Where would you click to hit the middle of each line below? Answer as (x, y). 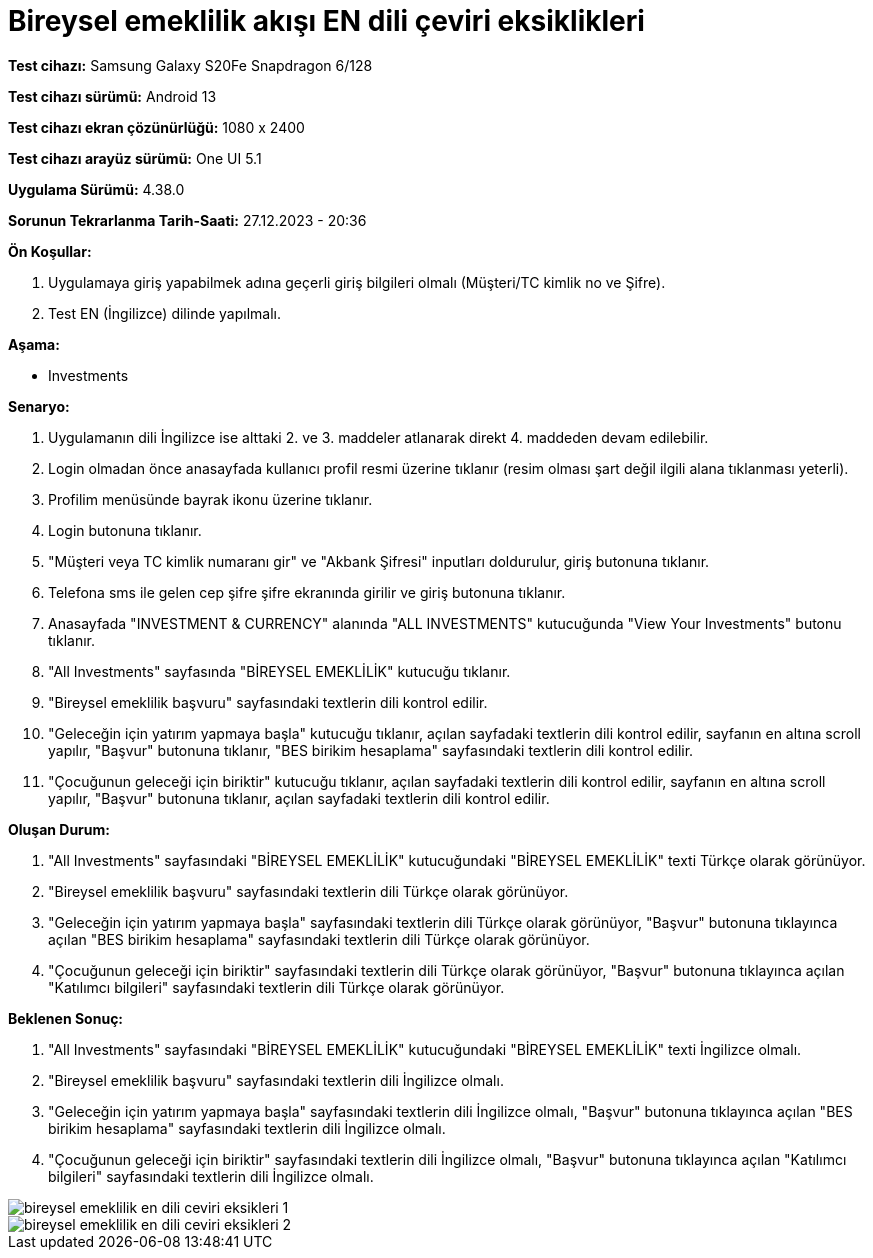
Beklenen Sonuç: (66, 1018)
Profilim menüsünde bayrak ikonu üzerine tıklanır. (210, 499)
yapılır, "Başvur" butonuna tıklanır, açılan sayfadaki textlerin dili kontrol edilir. (299, 798)
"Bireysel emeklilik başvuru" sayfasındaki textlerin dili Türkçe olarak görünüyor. (308, 891)
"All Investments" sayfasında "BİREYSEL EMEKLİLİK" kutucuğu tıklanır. (279, 671)
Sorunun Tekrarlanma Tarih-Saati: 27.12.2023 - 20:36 (187, 220)
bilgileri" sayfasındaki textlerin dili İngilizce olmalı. (211, 1176)
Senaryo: (39, 406)
